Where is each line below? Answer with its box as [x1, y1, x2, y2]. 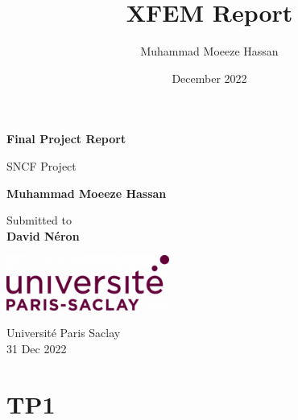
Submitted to [6, 212, 72, 229]
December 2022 [172, 69, 247, 86]
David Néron [6, 227, 80, 244]
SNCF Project [6, 157, 77, 174]
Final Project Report [6, 130, 126, 147]
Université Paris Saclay [6, 324, 121, 341]
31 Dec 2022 [6, 340, 67, 356]
